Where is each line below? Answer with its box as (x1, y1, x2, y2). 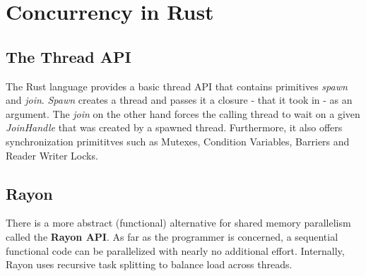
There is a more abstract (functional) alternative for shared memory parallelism (6, 215, 351, 230)
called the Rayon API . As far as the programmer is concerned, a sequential (6, 229, 338, 244)
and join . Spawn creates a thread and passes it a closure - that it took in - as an (6, 92, 353, 107)
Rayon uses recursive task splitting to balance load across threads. (6, 257, 293, 272)
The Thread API (6, 45, 131, 67)
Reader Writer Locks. (6, 148, 98, 162)
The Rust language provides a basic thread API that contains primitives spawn (6, 78, 348, 93)
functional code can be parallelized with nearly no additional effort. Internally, (6, 243, 345, 258)
